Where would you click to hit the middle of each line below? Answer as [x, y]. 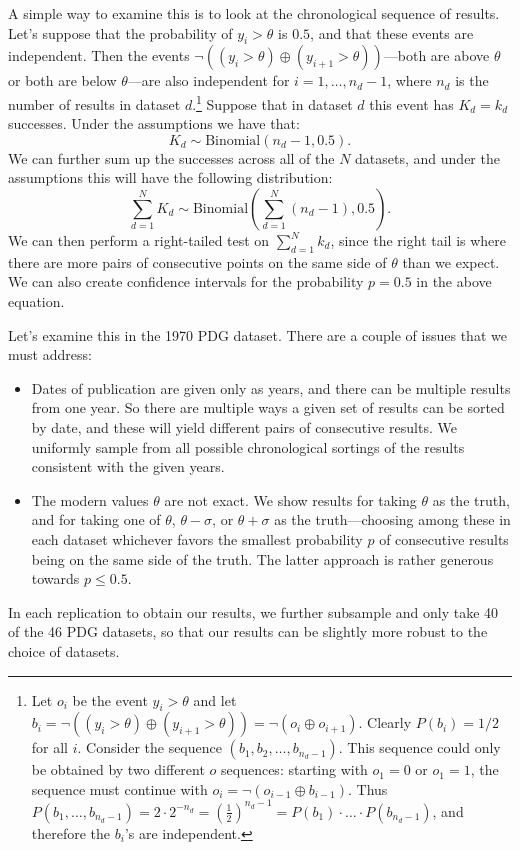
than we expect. [451, 261]
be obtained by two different [118, 769]
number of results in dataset [94, 103]
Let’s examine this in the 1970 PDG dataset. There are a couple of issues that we [257, 334]
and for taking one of [96, 519]
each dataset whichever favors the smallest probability [197, 538]
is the [472, 80]
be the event [110, 699]
